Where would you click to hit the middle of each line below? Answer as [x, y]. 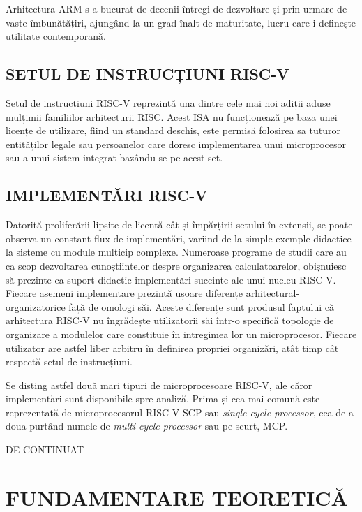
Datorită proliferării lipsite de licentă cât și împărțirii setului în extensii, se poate [179, 225]
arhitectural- [272, 293]
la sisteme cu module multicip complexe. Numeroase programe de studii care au [176, 252]
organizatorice [36, 306]
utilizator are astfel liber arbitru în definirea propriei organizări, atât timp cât [172, 348]
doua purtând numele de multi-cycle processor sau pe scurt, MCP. [147, 426]
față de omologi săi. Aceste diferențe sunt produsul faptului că [202, 306]
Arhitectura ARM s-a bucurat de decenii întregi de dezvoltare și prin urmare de [176, 8]
